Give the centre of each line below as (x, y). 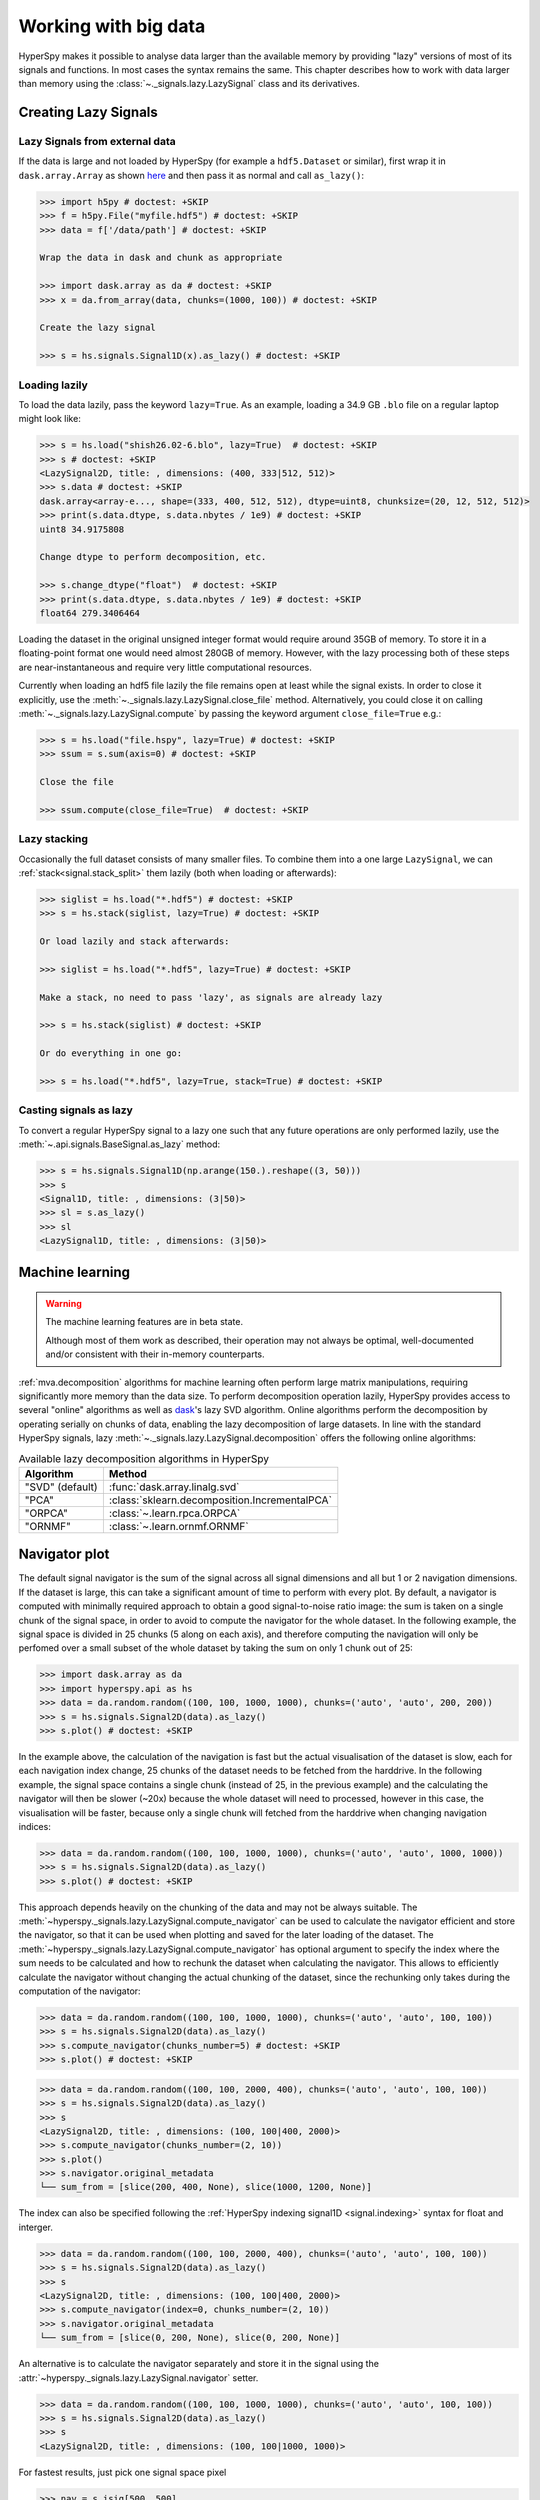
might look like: (50, 419)
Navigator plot (64, 1554)
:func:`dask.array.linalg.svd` (174, 1487)
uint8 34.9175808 (82, 529)
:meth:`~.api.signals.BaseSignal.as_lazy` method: (119, 1144)
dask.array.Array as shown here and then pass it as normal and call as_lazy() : (191, 175)
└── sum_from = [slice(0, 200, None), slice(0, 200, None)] (190, 2338)
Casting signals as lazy (76, 1110)
